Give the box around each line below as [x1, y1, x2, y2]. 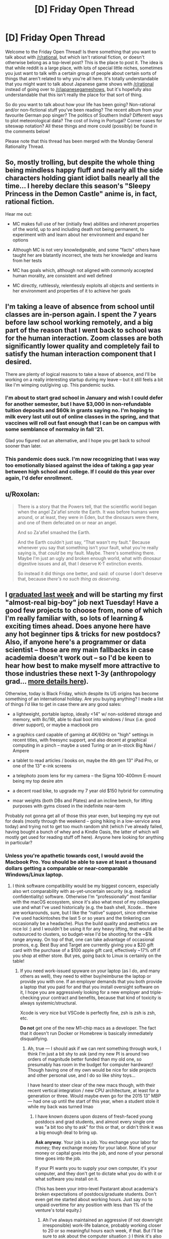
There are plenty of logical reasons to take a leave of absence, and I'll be [5, 371, 156, 377]
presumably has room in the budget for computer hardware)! [27, 1061, 153, 1067]
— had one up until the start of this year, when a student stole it [27, 1098, 159, 1104]
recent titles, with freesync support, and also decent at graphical [12, 737, 147, 743]
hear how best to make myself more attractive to [5, 661, 160, 670]
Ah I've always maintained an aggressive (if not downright [42, 1217, 163, 1223]
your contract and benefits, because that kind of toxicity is [40, 994, 161, 1000]
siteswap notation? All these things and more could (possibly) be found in [5, 123, 157, 129]
